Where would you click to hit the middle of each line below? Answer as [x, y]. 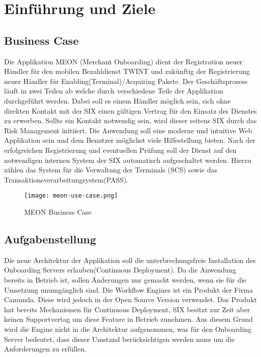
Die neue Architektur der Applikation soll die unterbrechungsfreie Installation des [130, 260]
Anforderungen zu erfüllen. [45, 349]
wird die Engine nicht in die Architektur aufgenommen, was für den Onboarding [128, 329]
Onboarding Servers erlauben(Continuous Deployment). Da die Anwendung [120, 270]
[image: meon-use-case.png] [71, 196]
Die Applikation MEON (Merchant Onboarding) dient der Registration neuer [123, 61]
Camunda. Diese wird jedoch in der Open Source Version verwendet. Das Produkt [130, 299]
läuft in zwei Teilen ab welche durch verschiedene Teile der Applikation [114, 91]
